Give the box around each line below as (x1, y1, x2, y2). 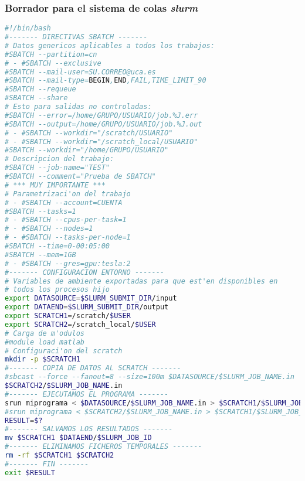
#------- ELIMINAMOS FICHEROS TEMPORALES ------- (5, 442, 202, 451)
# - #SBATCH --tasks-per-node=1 (5, 233, 131, 242)
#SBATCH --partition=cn (5, 50, 97, 59)
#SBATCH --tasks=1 (5, 207, 76, 216)
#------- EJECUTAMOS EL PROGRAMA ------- (5, 390, 169, 398)
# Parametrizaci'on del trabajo (5, 189, 131, 198)
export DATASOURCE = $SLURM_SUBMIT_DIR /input (5, 294, 177, 303)
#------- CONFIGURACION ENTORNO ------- (5, 268, 165, 277)
